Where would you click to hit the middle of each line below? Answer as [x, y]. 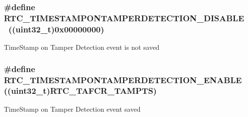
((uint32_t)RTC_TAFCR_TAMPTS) [80, 91]
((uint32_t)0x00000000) [56, 29]
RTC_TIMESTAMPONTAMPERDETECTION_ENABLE [123, 80]
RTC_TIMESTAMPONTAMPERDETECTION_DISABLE [124, 18]
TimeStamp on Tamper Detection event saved [72, 109]
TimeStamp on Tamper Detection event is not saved [82, 47]
